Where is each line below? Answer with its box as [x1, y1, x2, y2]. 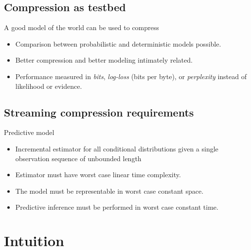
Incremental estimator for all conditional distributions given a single [15, 143, 218, 153]
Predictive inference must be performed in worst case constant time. [15, 202, 218, 212]
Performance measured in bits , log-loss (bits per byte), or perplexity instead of [15, 71, 247, 81]
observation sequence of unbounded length [15, 153, 142, 163]
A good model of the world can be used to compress [4, 22, 159, 33]
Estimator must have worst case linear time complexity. [15, 169, 181, 180]
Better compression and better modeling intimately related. [15, 55, 193, 65]
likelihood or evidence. [15, 81, 82, 91]
